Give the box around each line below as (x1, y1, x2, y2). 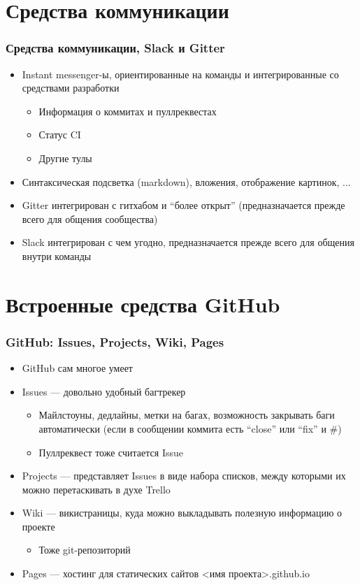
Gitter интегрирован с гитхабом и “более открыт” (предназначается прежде (22, 198, 345, 212)
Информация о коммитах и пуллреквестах (38, 103, 217, 118)
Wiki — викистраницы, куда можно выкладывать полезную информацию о (22, 505, 343, 520)
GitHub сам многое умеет (22, 361, 133, 375)
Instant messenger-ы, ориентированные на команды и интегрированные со (22, 66, 339, 81)
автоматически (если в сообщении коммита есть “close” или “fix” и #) (38, 421, 342, 435)
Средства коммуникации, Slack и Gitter (6, 39, 225, 57)
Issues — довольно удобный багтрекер (22, 384, 186, 398)
